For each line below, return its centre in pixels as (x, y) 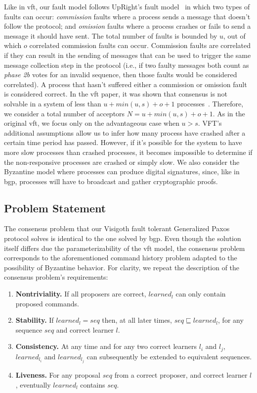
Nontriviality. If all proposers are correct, (81, 294)
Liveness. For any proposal (58, 374)
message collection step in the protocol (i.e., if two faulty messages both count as (127, 65)
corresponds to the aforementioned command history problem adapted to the (121, 258)
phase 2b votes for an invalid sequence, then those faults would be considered (121, 74)
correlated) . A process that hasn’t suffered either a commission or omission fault (126, 84)
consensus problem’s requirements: (56, 277)
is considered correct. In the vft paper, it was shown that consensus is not (116, 94)
